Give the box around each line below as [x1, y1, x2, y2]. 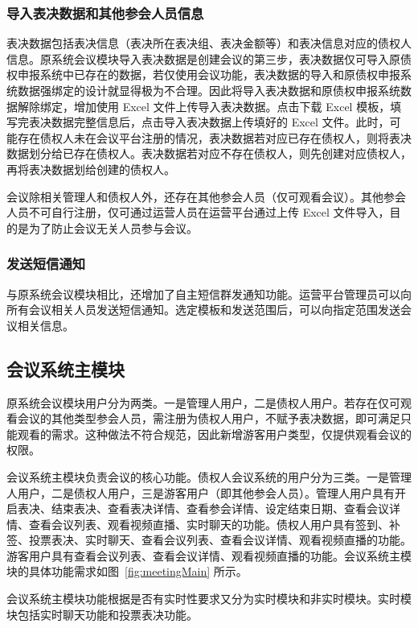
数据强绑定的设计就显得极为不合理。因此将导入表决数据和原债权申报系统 [17, 82, 400, 98]
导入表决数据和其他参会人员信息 [6, 2, 204, 23]
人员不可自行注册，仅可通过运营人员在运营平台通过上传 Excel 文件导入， [6, 204, 390, 221]
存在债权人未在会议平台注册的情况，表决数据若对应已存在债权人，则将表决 [17, 129, 412, 146]
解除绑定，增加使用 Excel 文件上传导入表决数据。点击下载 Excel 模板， [17, 97, 391, 114]
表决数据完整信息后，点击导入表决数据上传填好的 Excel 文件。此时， [28, 114, 390, 130]
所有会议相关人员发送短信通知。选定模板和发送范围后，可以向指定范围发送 [6, 301, 400, 318]
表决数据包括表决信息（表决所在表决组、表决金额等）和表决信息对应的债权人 [6, 35, 412, 52]
